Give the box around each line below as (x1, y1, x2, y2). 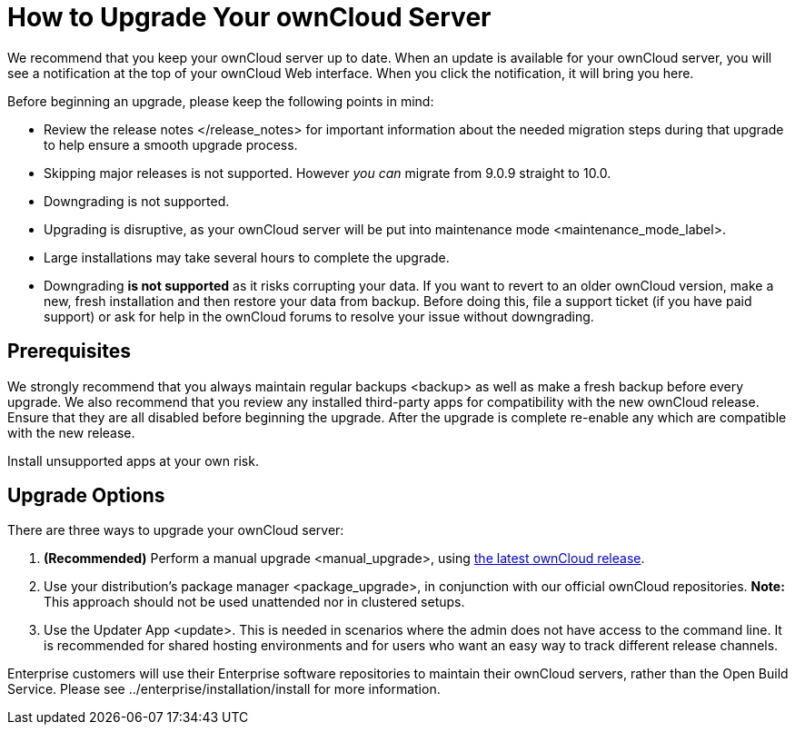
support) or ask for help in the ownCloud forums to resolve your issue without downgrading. (44, 308, 594, 324)
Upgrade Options (7, 484, 165, 508)
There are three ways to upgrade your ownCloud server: (7, 522, 344, 539)
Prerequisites (7, 340, 131, 363)
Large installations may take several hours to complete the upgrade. (44, 249, 450, 265)
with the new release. (7, 424, 135, 440)
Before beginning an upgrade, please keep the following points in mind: (7, 93, 434, 109)
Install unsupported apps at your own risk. (7, 452, 259, 469)
